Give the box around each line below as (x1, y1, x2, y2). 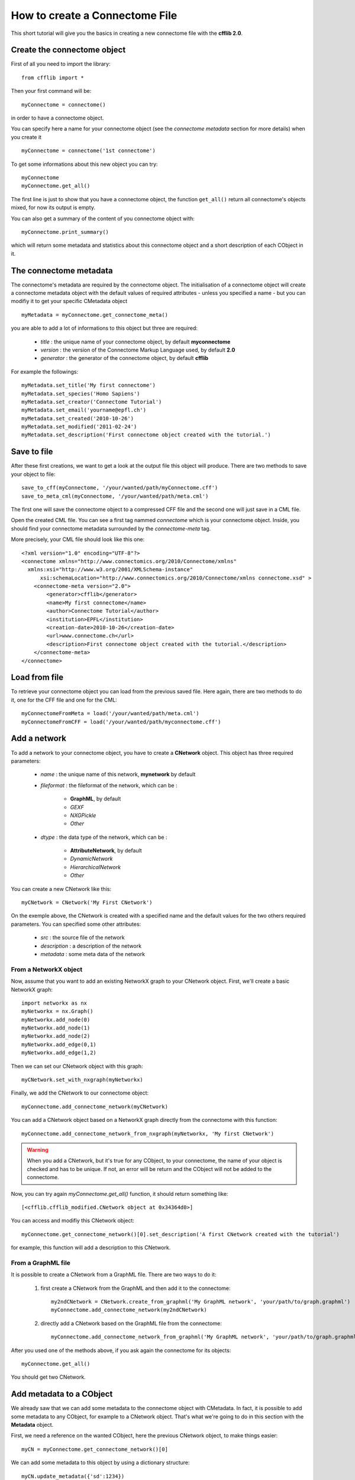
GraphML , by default (70, 795, 121, 802)
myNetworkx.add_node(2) (21, 1033, 91, 1040)
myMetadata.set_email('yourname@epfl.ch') (21, 407, 147, 414)
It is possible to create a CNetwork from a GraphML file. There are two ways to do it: (11, 1271, 217, 1278)
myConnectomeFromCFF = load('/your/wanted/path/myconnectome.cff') (21, 718, 221, 725)
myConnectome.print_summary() (21, 229, 109, 235)
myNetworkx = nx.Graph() (21, 1008, 93, 1015)
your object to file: (11, 471, 56, 478)
